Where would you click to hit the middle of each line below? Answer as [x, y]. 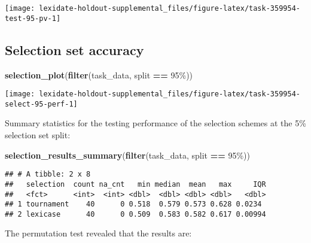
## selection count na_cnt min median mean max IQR [135, 184]
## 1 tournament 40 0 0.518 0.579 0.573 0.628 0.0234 [133, 204]
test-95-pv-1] [33, 18]
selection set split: [38, 135]
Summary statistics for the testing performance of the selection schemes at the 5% [155, 123]
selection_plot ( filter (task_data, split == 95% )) [99, 75]
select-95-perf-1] [41, 104]
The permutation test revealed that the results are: [98, 233]
